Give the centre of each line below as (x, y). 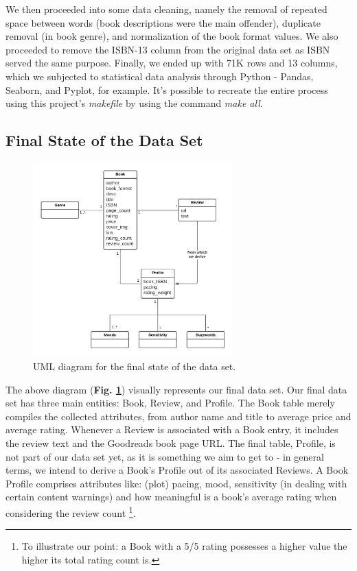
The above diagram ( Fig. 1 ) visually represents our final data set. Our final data (176, 389)
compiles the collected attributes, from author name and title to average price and (178, 416)
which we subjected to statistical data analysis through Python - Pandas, (160, 76)
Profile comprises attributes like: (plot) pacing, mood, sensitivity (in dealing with (176, 483)
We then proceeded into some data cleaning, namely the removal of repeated (166, 9)
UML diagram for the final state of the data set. (135, 366)
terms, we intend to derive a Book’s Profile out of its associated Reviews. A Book (177, 470)
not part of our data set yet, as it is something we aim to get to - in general (165, 456)
